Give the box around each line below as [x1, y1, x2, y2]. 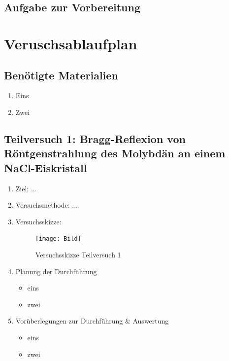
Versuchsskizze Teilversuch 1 [35, 249, 121, 259]
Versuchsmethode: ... [15, 200, 78, 210]
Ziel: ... [15, 183, 37, 193]
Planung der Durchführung [15, 266, 97, 276]
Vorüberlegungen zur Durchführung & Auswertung [15, 316, 169, 326]
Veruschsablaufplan [4, 33, 137, 53]
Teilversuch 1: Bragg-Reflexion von [4, 131, 186, 146]
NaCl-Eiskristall [4, 160, 87, 175]
